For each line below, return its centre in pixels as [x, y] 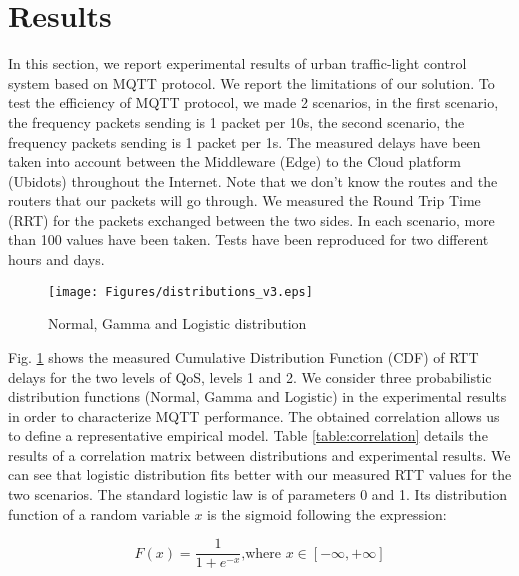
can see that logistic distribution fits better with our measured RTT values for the [260, 474]
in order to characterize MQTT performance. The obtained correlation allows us [254, 415]
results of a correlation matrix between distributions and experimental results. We [259, 454]
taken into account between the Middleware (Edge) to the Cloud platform [234, 161]
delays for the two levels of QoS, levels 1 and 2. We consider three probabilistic [250, 376]
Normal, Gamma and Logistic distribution [177, 323]
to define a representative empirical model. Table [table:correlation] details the [248, 435]
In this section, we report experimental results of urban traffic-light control [237, 63]
